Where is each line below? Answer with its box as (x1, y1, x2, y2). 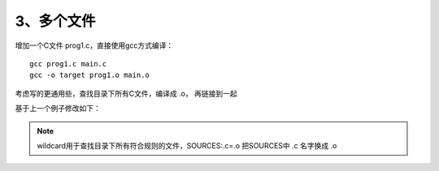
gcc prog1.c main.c (29, 59, 107, 68)
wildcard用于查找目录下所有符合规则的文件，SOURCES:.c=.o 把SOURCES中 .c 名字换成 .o (37, 140, 337, 150)
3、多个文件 (15, 12, 97, 30)
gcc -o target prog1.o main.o (29, 71, 150, 80)
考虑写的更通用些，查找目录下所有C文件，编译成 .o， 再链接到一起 (15, 88, 237, 98)
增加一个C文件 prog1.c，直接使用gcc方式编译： (15, 41, 174, 50)
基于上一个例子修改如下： (15, 104, 101, 113)
